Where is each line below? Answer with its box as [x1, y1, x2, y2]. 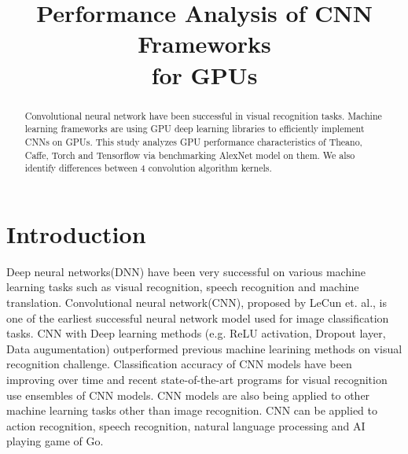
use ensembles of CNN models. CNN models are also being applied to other [6, 386, 370, 403]
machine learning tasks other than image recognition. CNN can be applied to [6, 402, 377, 419]
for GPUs [151, 58, 258, 90]
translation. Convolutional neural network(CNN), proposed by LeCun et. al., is [6, 293, 388, 310]
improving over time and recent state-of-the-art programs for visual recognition [6, 371, 388, 387]
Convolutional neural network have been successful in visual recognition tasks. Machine [24, 109, 382, 122]
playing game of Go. [6, 433, 104, 449]
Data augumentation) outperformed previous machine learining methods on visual [6, 340, 402, 356]
